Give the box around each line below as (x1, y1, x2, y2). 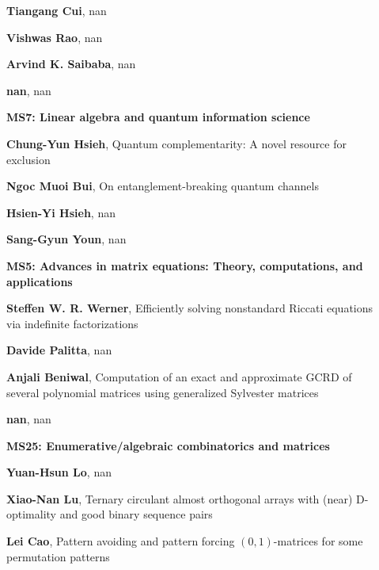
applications (6, 273, 73, 289)
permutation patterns (6, 548, 110, 564)
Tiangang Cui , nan (6, 2, 107, 18)
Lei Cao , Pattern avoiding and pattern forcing (6, 533, 235, 549)
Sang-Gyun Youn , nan (6, 231, 127, 247)
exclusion (6, 151, 51, 167)
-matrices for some (273, 533, 363, 549)
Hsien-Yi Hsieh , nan (6, 204, 116, 220)
